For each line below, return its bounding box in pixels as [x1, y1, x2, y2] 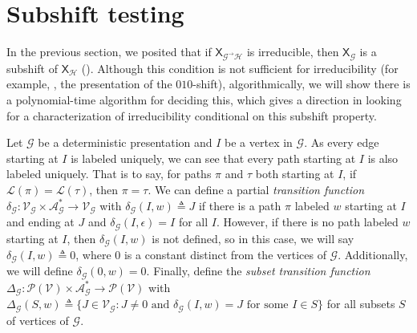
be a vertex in [225, 134, 293, 151]
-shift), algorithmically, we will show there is [192, 75, 411, 92]
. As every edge [304, 134, 379, 151]
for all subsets [326, 295, 395, 312]
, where [75, 246, 111, 262]
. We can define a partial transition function [148, 181, 365, 198]
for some [246, 299, 289, 311]
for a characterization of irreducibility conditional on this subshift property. [6, 107, 377, 124]
